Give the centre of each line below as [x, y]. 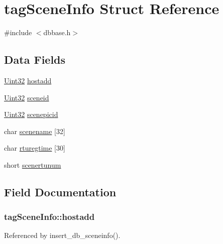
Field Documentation [60, 192]
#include [18, 32]
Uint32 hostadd [28, 80]
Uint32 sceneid [27, 97]
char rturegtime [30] [35, 148]
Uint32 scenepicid [31, 114]
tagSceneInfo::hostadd [49, 217]
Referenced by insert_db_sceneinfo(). [62, 235]
